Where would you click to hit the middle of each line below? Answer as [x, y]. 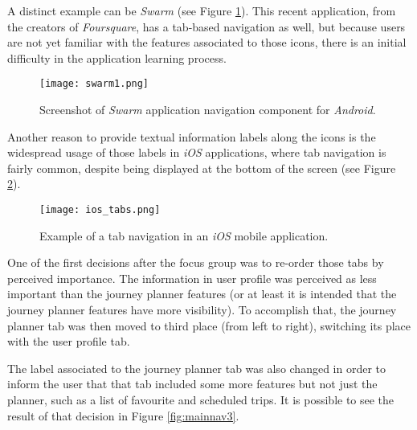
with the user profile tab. [69, 341]
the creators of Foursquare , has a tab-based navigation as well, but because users [206, 26]
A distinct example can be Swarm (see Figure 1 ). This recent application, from [202, 10]
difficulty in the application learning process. [117, 57]
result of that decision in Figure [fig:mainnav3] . [123, 415]
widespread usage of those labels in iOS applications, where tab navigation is [197, 152]
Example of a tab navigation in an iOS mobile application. [184, 235]
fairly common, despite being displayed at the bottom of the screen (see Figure [202, 168]
